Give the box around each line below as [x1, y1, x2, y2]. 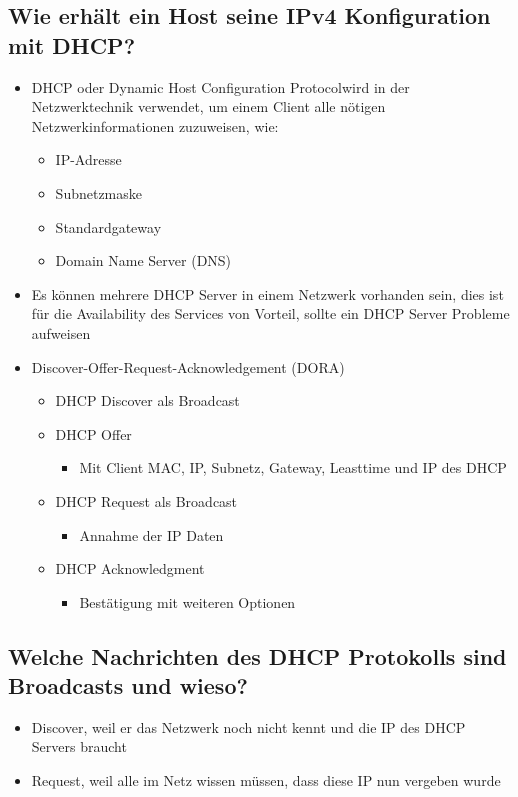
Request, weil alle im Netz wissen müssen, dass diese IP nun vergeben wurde [31, 770, 501, 791]
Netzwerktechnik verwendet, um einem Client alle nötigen [31, 96, 386, 117]
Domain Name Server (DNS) [55, 250, 232, 271]
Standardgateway [55, 216, 162, 237]
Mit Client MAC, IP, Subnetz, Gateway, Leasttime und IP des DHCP [79, 457, 507, 478]
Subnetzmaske [55, 182, 143, 203]
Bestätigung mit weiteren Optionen [79, 591, 296, 612]
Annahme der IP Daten [79, 524, 224, 545]
